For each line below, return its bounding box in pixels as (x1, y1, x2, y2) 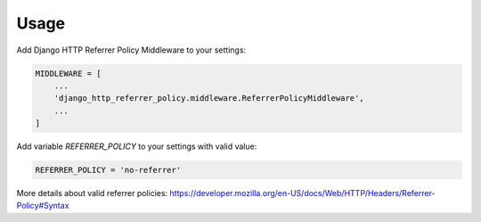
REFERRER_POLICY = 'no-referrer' (35, 165, 182, 176)
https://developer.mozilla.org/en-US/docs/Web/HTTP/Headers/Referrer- (169, 188, 436, 199)
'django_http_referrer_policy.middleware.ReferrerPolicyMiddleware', (53, 94, 364, 103)
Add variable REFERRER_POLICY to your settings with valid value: (16, 141, 257, 152)
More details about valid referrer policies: (16, 188, 168, 199)
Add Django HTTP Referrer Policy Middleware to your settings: (16, 45, 247, 55)
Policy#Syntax (16, 201, 69, 211)
